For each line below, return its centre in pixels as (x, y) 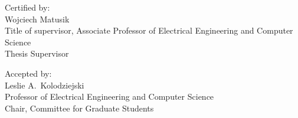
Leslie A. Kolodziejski (45, 85)
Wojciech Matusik (37, 19)
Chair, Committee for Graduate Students (79, 108)
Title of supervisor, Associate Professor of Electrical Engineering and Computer (149, 30)
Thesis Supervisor (37, 53)
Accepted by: (28, 73)
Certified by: (27, 7)
